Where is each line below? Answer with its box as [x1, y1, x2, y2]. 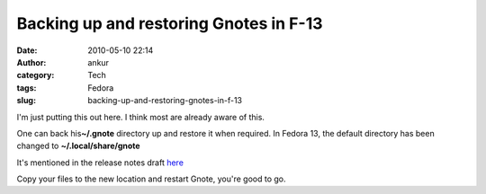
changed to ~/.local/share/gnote [16, 140, 140, 152]
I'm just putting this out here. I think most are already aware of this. [16, 111, 265, 122]
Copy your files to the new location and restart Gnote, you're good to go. [16, 173, 287, 184]
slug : [16, 95, 36, 106]
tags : [16, 82, 37, 93]
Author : [16, 57, 47, 67]
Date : [16, 45, 38, 56]
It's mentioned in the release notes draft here [16, 157, 184, 168]
